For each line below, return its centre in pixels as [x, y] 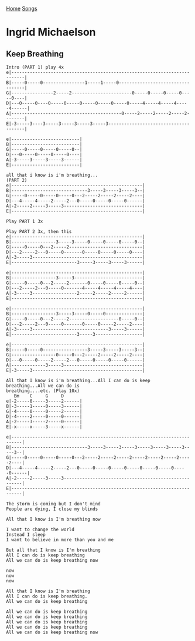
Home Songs [22, 9]
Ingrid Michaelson [51, 32]
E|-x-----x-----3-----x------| [44, 427]
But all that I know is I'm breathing [53, 550]
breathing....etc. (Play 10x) [43, 391]
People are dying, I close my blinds [52, 509]
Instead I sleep [26, 535]
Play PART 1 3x [25, 221]
